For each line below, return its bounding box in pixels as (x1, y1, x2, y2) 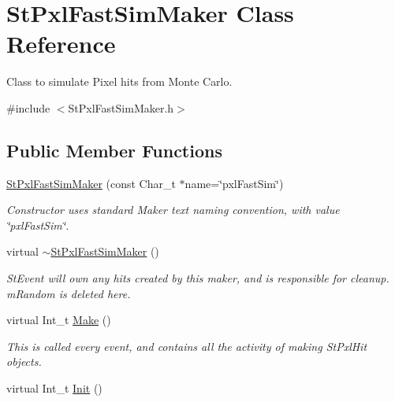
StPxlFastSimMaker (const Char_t (6, 175, 176, 191)
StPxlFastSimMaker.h (68, 99, 174, 116)
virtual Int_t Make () (6, 312, 111, 328)
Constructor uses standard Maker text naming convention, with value (6, 201, 340, 218)
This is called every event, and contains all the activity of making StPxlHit (6, 337, 367, 354)
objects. (6, 353, 42, 370)
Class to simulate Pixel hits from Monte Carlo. (6, 73, 233, 90)
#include (6, 99, 50, 116)
